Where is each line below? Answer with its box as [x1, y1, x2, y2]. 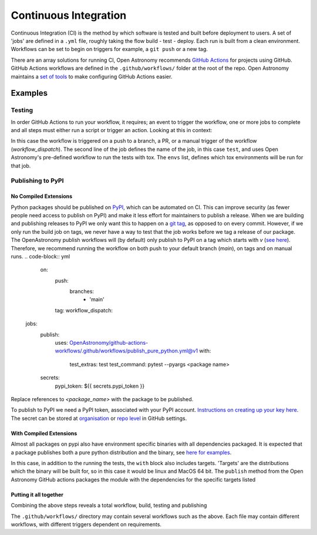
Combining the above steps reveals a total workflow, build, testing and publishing [11, 502, 207, 509]
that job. [11, 162, 31, 169]
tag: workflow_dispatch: [55, 307, 113, 314]
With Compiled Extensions [11, 429, 77, 437]
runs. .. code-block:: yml [11, 253, 70, 260]
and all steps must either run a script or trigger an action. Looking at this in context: [11, 127, 213, 134]
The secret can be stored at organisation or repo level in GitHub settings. [11, 415, 187, 422]
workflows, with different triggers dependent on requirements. [11, 520, 161, 528]
